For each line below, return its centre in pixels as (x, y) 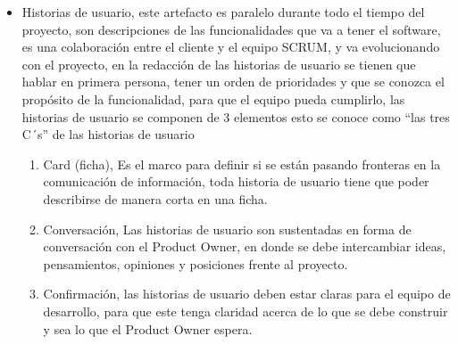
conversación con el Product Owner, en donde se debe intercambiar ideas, (245, 246)
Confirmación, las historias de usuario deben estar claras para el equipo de (247, 294)
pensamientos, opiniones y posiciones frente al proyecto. (196, 263)
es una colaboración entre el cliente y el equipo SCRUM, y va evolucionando (231, 47)
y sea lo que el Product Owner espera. (148, 328)
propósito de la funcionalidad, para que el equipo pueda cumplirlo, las (213, 98)
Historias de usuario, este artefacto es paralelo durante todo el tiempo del (223, 12)
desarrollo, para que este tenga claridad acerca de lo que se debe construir (246, 311)
